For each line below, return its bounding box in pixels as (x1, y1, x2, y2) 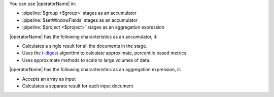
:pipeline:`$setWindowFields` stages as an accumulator (22, 17, 138, 23)
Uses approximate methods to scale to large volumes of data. (22, 57, 151, 63)
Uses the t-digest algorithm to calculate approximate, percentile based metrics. (22, 50, 188, 56)
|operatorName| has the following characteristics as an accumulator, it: (9, 34, 158, 40)
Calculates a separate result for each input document (22, 83, 133, 89)
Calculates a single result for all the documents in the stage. (22, 43, 147, 49)
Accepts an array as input (22, 76, 76, 82)
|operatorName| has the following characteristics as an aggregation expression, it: (9, 67, 181, 73)
